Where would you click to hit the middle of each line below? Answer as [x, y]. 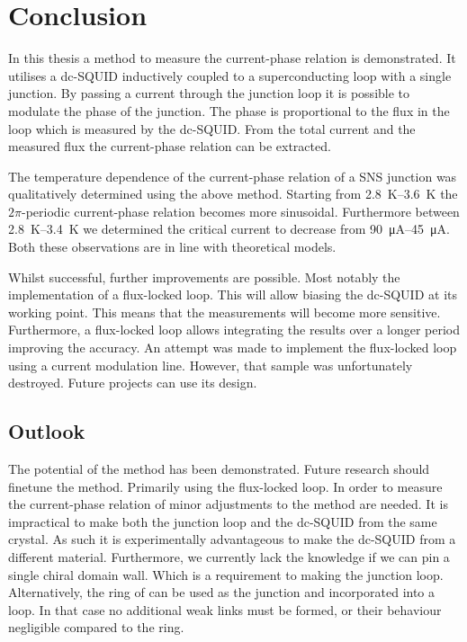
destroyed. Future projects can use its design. [133, 383]
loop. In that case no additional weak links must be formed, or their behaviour [225, 609]
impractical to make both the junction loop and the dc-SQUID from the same [223, 521]
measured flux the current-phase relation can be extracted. [170, 146]
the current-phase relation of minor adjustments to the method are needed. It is [228, 504]
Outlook [47, 431]
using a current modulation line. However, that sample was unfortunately [211, 365]
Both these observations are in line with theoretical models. [172, 247]
